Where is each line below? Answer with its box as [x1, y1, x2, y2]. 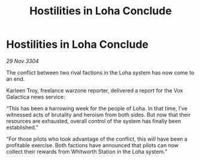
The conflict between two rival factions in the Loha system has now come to [6, 69, 195, 76]
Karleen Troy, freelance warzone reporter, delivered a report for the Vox [6, 86, 183, 94]
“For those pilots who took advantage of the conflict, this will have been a [6, 135, 187, 143]
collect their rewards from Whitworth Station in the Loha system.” [6, 148, 168, 155]
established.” [6, 123, 39, 131]
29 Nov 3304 [6, 57, 39, 64]
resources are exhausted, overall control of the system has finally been [6, 117, 181, 125]
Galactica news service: [6, 93, 65, 100]
